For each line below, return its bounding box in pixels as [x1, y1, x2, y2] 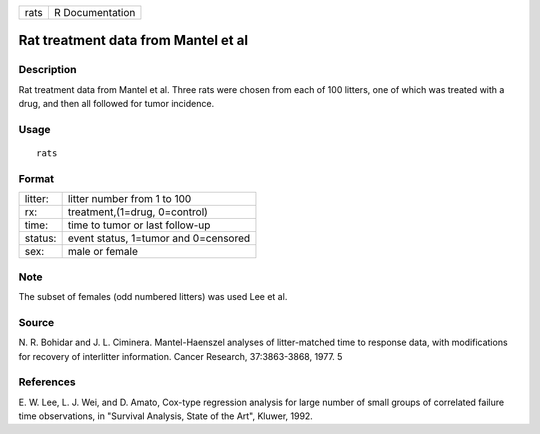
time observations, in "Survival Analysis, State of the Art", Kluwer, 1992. [18, 410, 314, 422]
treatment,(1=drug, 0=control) [67, 205, 209, 219]
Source [18, 315, 55, 329]
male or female [67, 245, 139, 259]
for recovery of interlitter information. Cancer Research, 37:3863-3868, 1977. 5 [18, 350, 343, 362]
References [18, 375, 76, 389]
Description [18, 63, 77, 77]
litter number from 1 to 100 [67, 192, 192, 206]
